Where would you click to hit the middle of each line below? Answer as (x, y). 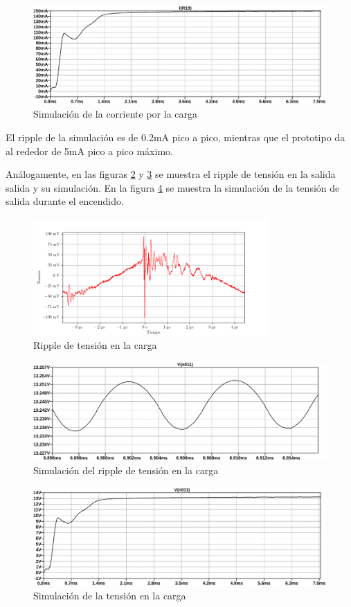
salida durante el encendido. (65, 201)
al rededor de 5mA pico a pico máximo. (89, 151)
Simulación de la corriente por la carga (115, 114)
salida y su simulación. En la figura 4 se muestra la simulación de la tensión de (173, 187)
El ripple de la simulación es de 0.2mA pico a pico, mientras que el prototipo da (175, 137)
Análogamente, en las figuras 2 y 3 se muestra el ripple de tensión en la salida (171, 174)
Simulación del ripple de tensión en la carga (126, 470)
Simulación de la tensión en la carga (110, 596)
